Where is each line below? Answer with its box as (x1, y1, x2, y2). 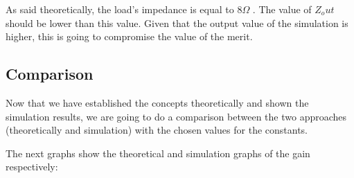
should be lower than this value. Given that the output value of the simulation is (6, 15, 348, 30)
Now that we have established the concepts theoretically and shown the (6, 95, 309, 109)
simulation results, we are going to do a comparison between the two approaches (6, 109, 347, 123)
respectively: (6, 159, 58, 174)
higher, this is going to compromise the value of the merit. (6, 29, 253, 44)
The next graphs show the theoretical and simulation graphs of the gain (6, 145, 310, 160)
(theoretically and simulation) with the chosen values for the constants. (6, 123, 308, 137)
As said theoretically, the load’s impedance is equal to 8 (6, 2, 242, 16)
